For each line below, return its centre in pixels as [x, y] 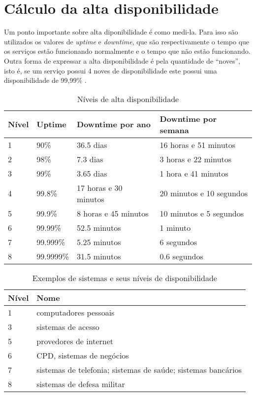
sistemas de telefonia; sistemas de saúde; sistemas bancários [139, 369]
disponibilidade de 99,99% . [45, 80]
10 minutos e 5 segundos [202, 213]
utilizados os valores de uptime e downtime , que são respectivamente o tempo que [127, 41]
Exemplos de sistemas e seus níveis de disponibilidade [125, 278]
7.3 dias [90, 159]
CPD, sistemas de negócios [83, 355]
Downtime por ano [114, 124]
